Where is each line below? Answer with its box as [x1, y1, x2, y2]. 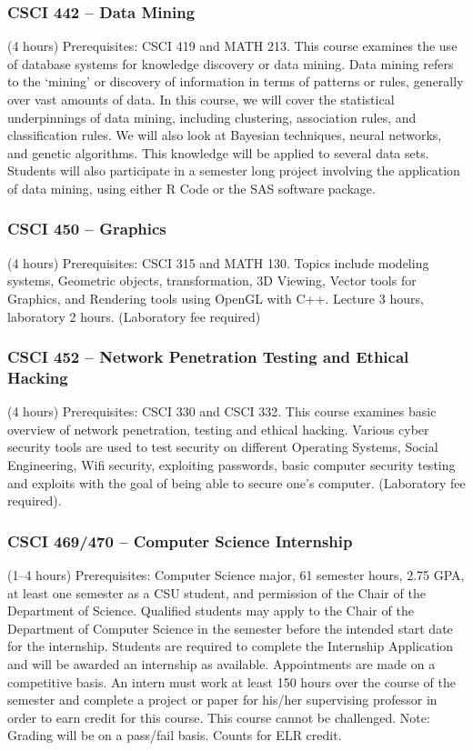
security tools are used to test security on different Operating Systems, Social [7, 437, 438, 456]
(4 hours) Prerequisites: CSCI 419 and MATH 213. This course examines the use [7, 36, 458, 55]
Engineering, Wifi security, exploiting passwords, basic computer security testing [7, 456, 456, 475]
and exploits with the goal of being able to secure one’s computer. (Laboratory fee [7, 473, 466, 492]
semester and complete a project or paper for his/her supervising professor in [7, 690, 438, 709]
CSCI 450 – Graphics [7, 217, 166, 240]
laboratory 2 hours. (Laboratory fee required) [7, 306, 261, 325]
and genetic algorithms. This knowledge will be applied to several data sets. [7, 143, 429, 162]
